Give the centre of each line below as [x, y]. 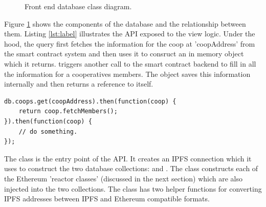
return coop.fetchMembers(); [68, 111]
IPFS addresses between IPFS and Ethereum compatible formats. [107, 199]
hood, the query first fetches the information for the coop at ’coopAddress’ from [130, 43]
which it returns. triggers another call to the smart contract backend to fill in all [130, 63]
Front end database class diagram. [78, 6]
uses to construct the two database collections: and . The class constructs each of [131, 168]
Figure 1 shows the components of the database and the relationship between [125, 23]
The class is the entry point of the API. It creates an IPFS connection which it [128, 158]
